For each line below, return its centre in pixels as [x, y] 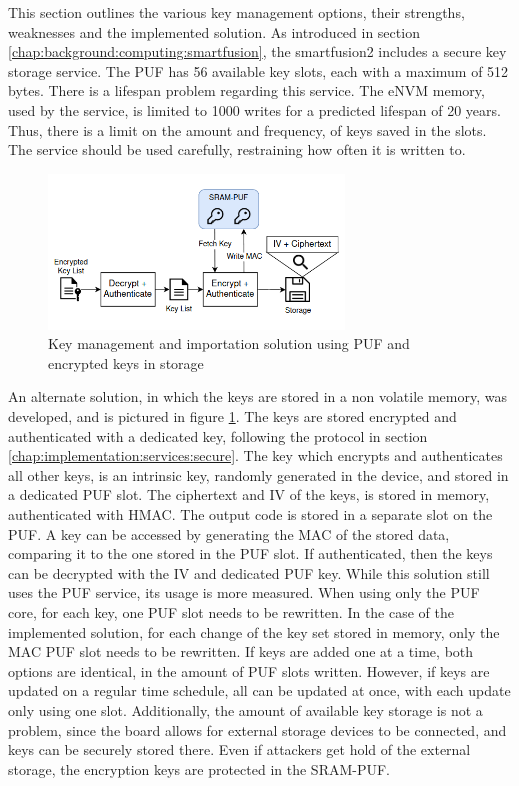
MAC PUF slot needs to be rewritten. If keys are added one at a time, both [241, 651]
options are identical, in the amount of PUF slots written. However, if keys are [249, 670]
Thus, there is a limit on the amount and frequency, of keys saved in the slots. [247, 129]
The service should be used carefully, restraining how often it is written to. [237, 149]
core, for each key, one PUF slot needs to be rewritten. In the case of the [231, 611]
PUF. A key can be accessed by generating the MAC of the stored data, [229, 533]
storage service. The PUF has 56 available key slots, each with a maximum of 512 [258, 70]
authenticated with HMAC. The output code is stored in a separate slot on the [250, 514]
